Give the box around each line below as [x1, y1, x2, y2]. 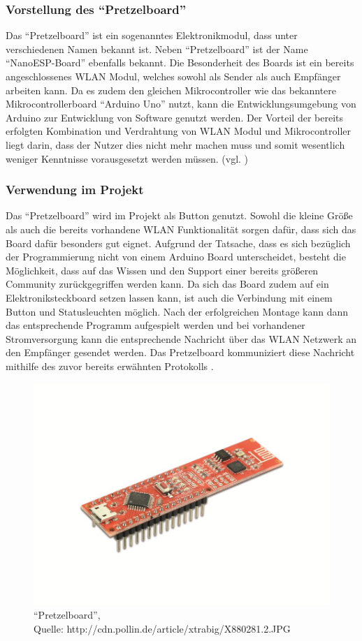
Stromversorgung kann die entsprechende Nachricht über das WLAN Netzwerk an [6, 331, 356, 346]
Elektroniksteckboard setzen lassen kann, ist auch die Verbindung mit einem [6, 290, 333, 304]
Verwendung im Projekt [6, 181, 144, 198]
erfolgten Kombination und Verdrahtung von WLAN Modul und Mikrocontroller [6, 124, 352, 138]
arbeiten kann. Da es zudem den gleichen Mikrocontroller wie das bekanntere [6, 82, 337, 97]
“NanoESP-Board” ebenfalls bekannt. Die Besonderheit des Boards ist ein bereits [6, 55, 354, 70]
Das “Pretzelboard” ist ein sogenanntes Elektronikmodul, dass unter [6, 28, 298, 43]
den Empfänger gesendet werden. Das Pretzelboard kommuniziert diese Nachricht [6, 345, 355, 360]
